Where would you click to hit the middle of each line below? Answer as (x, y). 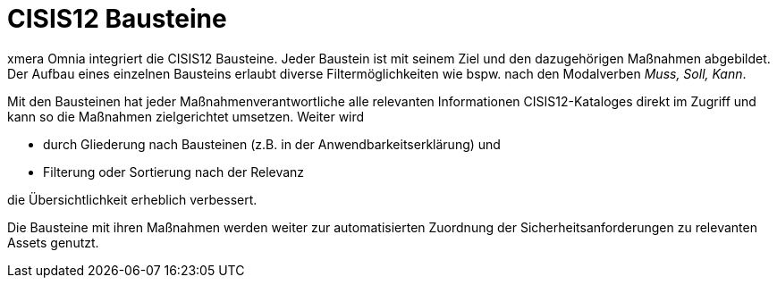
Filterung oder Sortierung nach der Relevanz (174, 172)
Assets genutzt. (53, 242)
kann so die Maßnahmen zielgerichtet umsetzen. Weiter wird (186, 116)
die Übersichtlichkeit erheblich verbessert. (132, 199)
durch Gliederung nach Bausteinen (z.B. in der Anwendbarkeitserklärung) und (272, 144)
